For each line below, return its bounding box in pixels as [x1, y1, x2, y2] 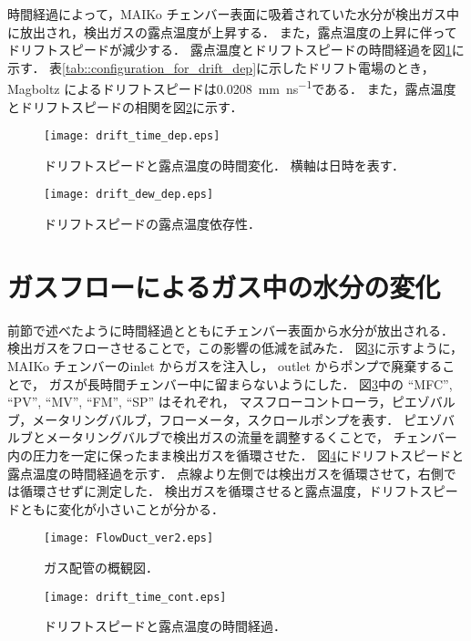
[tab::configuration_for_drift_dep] [62, 57, 257, 77]
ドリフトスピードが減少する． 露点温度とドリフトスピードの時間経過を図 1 [7, 40, 452, 59]
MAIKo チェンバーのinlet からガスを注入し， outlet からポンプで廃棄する [7, 357, 443, 376]
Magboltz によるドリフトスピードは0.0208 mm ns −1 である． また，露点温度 [7, 77, 456, 98]
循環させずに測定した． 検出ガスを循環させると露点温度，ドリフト [19, 481, 420, 501]
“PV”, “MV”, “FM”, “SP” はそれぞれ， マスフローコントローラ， [7, 392, 392, 411]
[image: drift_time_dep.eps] [44, 129, 220, 143]
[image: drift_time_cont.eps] [44, 590, 227, 604]
